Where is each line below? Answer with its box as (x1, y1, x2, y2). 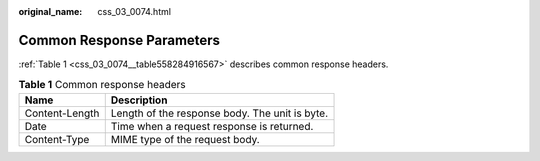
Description (110, 93, 168, 107)
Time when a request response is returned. (110, 119, 314, 133)
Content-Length (24, 106, 100, 120)
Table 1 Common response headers (18, 78, 186, 92)
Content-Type (24, 132, 90, 146)
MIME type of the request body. (110, 132, 260, 146)
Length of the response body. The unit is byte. (110, 106, 329, 120)
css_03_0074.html (97, 6, 172, 17)
